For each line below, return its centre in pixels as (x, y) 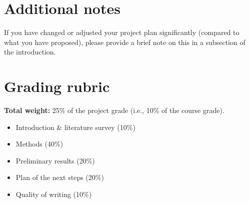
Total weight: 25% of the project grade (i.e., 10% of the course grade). (114, 110)
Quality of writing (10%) (54, 194)
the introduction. (30, 52)
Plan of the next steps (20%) (60, 177)
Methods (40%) (39, 144)
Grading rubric (57, 86)
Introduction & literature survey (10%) (75, 127)
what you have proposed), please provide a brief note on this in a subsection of (125, 42)
